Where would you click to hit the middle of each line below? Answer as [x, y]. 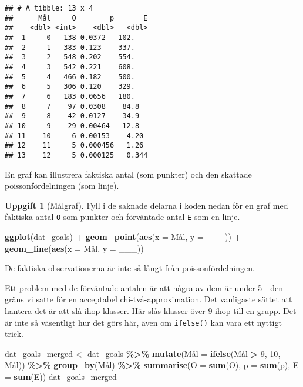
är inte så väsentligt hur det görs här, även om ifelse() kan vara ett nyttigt [143, 322]
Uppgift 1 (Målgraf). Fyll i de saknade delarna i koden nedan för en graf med [147, 205]
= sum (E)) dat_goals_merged [61, 376]
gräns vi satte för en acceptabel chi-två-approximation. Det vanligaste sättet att [149, 299]
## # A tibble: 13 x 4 [49, 8]
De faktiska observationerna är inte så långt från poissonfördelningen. [130, 268]
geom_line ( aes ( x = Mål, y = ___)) [74, 248]
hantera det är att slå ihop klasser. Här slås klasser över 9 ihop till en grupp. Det [151, 310]
